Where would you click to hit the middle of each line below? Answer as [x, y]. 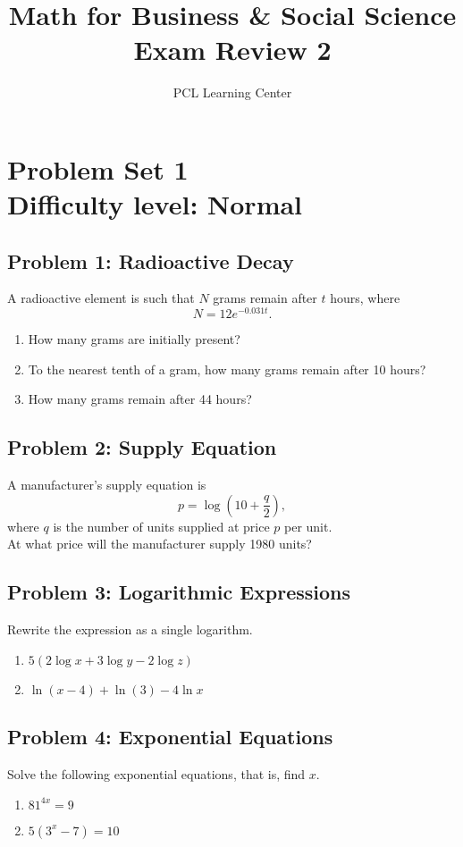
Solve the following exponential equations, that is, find [156, 773]
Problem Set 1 [98, 168]
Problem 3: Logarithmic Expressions [179, 592]
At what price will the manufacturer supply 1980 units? [160, 544]
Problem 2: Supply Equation [142, 447]
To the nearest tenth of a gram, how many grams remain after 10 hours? [227, 369]
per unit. [308, 526]
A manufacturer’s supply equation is [107, 485]
